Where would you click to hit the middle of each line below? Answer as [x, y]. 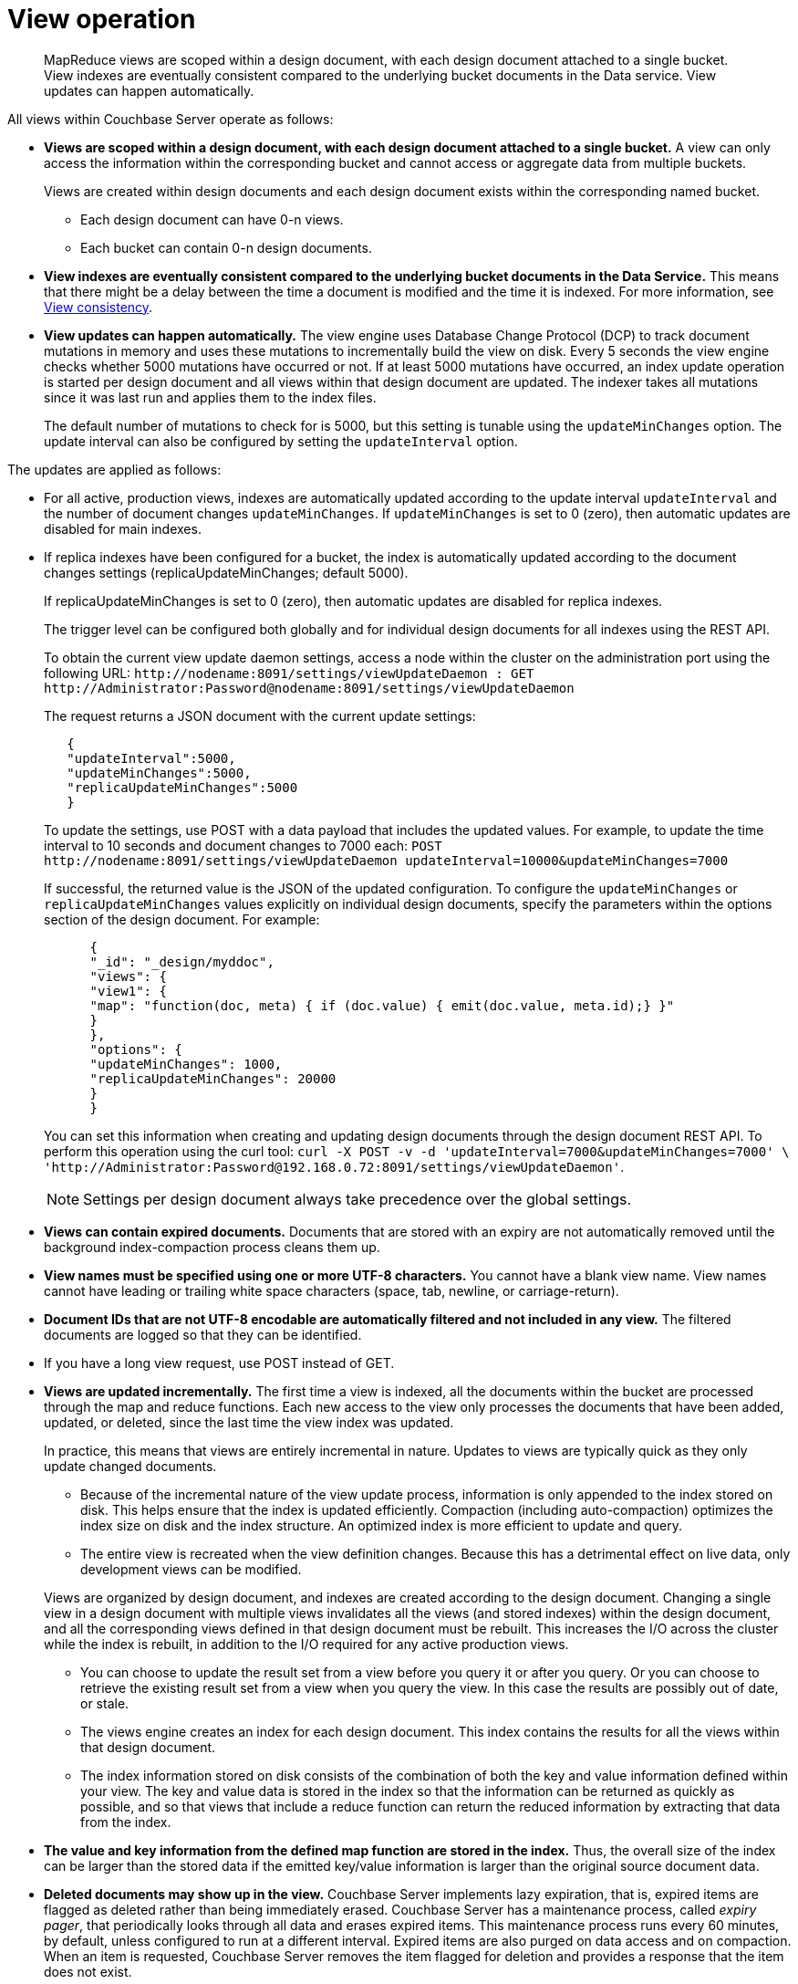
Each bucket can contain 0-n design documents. [226, 247]
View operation [102, 19]
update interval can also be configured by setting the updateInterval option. [281, 441]
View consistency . [98, 307]
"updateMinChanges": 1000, [186, 1064]
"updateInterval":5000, [151, 758]
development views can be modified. [191, 1569]
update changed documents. [130, 1466]
